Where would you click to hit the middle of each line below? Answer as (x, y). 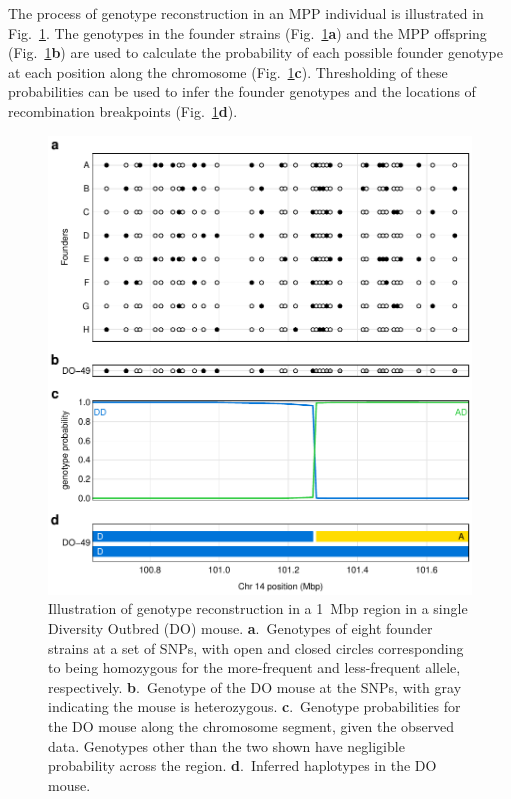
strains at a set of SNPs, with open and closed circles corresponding (256, 647)
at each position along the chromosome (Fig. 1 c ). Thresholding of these (228, 71)
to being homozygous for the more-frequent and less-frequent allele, (254, 667)
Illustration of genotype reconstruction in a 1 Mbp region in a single (258, 608)
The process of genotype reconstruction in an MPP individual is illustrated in (246, 13)
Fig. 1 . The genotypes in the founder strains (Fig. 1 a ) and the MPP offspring (247, 32)
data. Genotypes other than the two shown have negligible (226, 745)
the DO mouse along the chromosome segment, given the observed (251, 726)
